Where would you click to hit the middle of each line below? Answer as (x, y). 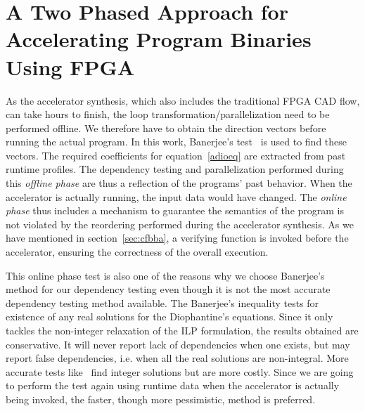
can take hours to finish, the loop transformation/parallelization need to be (168, 114)
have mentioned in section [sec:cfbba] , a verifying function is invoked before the (177, 238)
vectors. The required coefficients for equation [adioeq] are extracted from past (176, 155)
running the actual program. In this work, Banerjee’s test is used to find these (177, 142)
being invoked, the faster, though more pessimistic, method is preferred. (161, 399)
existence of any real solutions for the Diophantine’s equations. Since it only (169, 317)
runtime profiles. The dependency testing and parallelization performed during (175, 169)
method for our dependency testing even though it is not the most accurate (168, 289)
